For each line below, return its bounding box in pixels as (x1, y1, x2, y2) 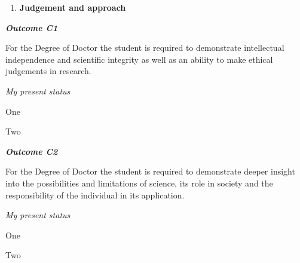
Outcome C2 (5, 145, 58, 157)
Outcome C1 (5, 21, 58, 33)
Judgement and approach (19, 1, 126, 13)
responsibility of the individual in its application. (5, 188, 185, 201)
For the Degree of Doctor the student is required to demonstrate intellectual (5, 41, 284, 54)
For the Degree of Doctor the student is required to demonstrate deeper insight (5, 165, 295, 178)
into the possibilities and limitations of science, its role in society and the (5, 176, 273, 189)
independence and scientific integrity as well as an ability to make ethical (5, 53, 273, 65)
